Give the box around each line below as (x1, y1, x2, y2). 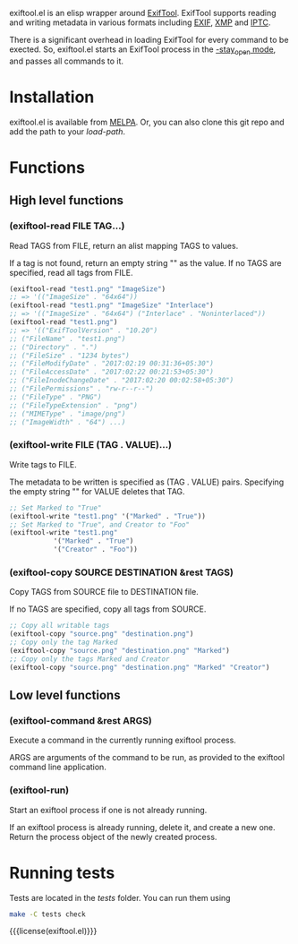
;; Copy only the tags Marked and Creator (9, 654, 170, 664)
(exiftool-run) (9, 784, 70, 796)
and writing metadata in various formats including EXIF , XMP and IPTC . (9, 17, 271, 28)
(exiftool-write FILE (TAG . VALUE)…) (9, 439, 173, 451)
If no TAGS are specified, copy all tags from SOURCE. (9, 604, 207, 614)
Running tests (9, 862, 115, 883)
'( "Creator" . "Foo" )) (53, 545, 139, 554)
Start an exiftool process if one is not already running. (9, 804, 208, 815)
